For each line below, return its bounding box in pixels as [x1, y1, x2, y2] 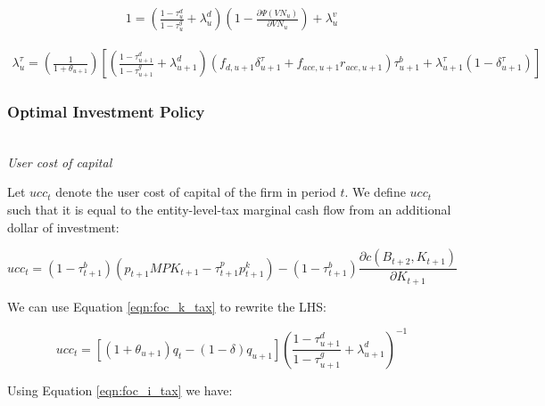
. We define [344, 183, 406, 201]
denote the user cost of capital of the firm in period [55, 183, 336, 201]
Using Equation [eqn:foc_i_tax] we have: [7, 380, 233, 399]
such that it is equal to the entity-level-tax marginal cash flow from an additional [7, 200, 451, 219]
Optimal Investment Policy [7, 100, 205, 122]
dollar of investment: [7, 217, 120, 236]
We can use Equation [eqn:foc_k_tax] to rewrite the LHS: [7, 296, 326, 315]
